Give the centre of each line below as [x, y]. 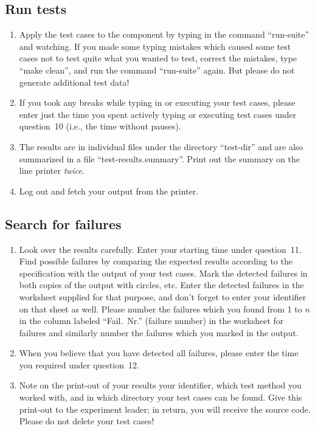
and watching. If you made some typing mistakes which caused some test [155, 46]
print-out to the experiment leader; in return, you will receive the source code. [165, 409]
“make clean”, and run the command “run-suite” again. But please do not [157, 70]
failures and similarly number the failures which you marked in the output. [159, 332]
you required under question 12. [79, 364]
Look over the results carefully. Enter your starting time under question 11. [160, 249]
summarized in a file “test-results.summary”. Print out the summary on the [160, 158]
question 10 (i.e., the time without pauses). [100, 126]
